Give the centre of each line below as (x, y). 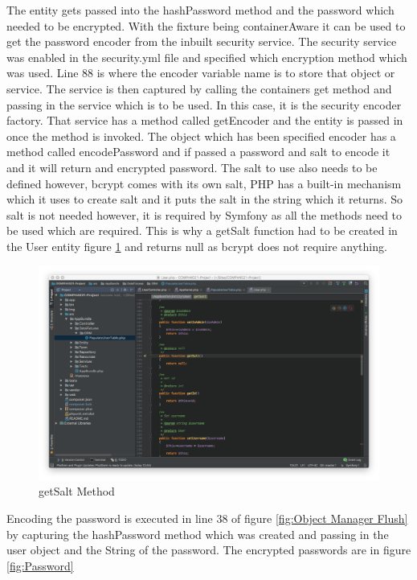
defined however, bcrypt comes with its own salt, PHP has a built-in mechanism (204, 183)
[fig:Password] (40, 565)
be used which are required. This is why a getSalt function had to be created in (202, 230)
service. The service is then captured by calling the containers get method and (199, 88)
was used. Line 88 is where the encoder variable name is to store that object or (201, 73)
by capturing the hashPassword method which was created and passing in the (198, 534)
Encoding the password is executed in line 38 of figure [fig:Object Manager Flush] (207, 518)
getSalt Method (77, 491)
